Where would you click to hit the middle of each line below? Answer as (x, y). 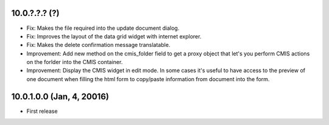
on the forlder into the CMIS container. (75, 62)
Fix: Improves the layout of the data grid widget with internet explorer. (114, 36)
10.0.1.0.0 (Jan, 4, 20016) (60, 97)
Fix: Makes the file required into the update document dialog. (103, 28)
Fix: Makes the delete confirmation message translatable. (98, 45)
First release (42, 111)
